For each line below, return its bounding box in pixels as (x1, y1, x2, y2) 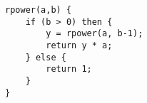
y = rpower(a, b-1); (46, 28, 143, 39)
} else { (25, 52, 66, 63)
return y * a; (46, 40, 113, 50)
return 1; (46, 64, 92, 75)
